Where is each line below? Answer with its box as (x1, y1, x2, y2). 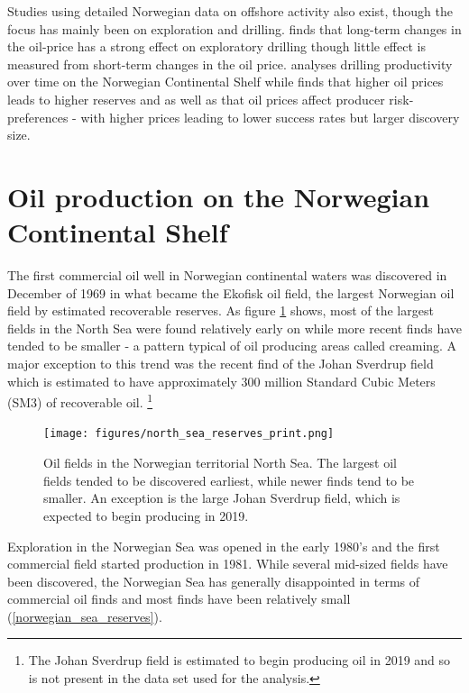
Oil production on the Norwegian (7, 178, 430, 214)
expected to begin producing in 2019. (43, 506, 249, 524)
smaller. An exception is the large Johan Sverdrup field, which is (43, 488, 400, 507)
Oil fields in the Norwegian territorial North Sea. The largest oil (43, 453, 398, 472)
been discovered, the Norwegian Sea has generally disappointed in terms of (7, 571, 420, 590)
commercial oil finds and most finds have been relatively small (7, 589, 351, 608)
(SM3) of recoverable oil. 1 (7, 390, 153, 411)
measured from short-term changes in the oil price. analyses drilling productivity (7, 54, 453, 73)
